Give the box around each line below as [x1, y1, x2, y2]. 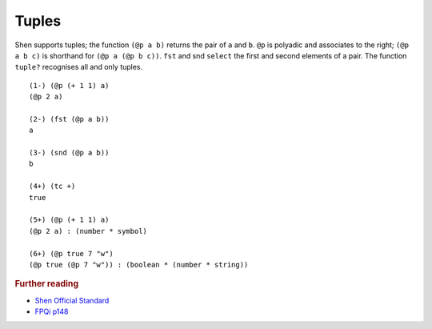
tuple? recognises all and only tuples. [14, 62, 143, 72]
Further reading [14, 279, 79, 290]
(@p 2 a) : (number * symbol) [29, 227, 148, 235]
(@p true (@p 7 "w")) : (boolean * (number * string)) [29, 260, 249, 269]
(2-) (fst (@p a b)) [29, 114, 110, 123]
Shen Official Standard [34, 295, 110, 305]
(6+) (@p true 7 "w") [29, 249, 114, 258]
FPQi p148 [34, 307, 69, 316]
